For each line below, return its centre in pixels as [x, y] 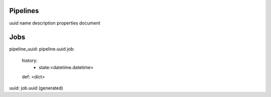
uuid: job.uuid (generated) [36, 88]
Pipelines [24, 11]
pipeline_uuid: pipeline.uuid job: [42, 49]
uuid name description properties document [55, 23]
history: [30, 60]
